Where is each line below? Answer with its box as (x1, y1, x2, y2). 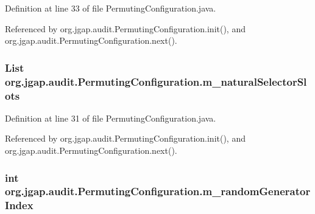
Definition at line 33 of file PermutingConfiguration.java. (5, 2, 216, 14)
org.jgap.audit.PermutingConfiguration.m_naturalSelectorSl (5, 74, 307, 89)
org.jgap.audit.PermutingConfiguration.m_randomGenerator (5, 184, 311, 199)
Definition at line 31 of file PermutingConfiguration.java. (5, 111, 216, 124)
